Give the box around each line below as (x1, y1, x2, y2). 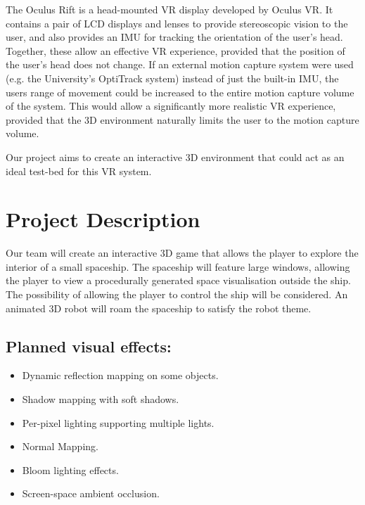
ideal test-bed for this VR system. (6, 163, 152, 178)
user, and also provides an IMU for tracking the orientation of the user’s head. (6, 30, 343, 44)
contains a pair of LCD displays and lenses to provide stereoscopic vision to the (6, 15, 348, 30)
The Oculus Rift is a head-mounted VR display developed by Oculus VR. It (6, 2, 333, 16)
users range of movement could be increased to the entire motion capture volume (6, 84, 354, 99)
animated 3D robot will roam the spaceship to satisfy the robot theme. (6, 300, 312, 315)
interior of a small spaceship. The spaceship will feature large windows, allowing (6, 259, 350, 274)
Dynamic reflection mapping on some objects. (22, 368, 219, 383)
